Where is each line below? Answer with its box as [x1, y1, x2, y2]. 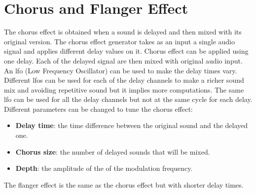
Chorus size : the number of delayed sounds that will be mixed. [15, 146, 210, 157]
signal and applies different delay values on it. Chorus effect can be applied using [4, 46, 249, 56]
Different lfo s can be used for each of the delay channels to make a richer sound [4, 75, 244, 85]
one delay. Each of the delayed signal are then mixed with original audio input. [4, 55, 243, 65]
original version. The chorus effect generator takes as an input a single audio [4, 36, 235, 46]
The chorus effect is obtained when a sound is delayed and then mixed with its [4, 27, 242, 37]
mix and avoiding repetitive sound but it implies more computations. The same [4, 84, 244, 95]
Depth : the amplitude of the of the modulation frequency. [15, 163, 193, 173]
